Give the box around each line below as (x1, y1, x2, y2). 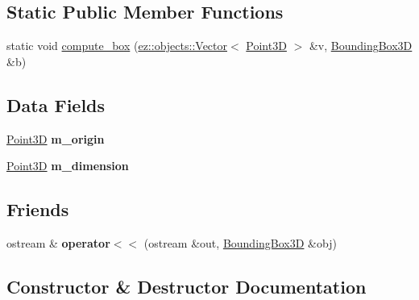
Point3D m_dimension (6, 157, 129, 174)
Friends (6, 197, 69, 222)
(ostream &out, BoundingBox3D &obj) (143, 234, 337, 251)
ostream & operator (6, 234, 110, 251)
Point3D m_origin (6, 130, 105, 147)
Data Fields (6, 92, 106, 117)
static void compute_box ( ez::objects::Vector (6, 37, 227, 54)
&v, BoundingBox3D (309, 37, 413, 54)
